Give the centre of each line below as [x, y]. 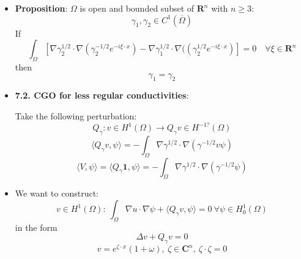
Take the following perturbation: [76, 115]
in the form [36, 227]
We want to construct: [57, 193]
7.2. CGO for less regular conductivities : [102, 95]
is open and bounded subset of [137, 8]
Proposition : [41, 8]
